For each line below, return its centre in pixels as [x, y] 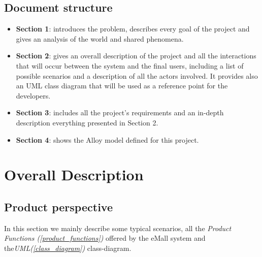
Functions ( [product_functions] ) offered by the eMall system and [105, 238]
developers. [33, 95]
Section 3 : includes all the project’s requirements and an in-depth [120, 113]
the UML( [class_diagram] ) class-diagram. [68, 248]
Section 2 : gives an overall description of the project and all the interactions [136, 56]
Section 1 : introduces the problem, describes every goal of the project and [133, 29]
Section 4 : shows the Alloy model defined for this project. [107, 139]
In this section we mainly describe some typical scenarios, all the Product [118, 228]
